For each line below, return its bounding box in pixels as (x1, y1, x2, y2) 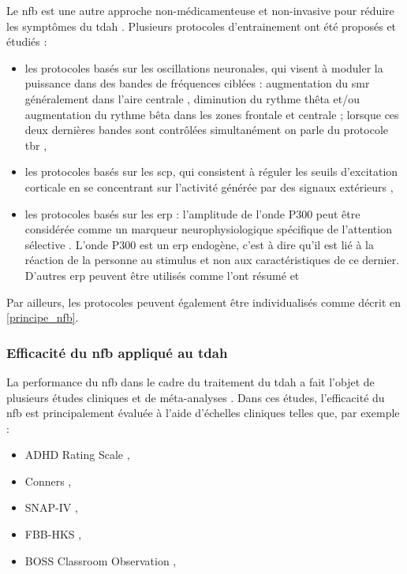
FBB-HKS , (24, 526, 82, 542)
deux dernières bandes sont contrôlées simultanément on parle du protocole (24, 121, 389, 138)
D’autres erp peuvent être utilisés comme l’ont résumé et (24, 266, 300, 283)
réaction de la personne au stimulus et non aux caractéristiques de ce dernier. (24, 252, 400, 268)
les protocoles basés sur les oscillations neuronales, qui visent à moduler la (24, 59, 383, 76)
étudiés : (6, 33, 47, 50)
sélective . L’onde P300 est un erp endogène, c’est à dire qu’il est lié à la (24, 236, 374, 252)
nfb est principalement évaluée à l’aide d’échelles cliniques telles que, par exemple (6, 404, 400, 421)
